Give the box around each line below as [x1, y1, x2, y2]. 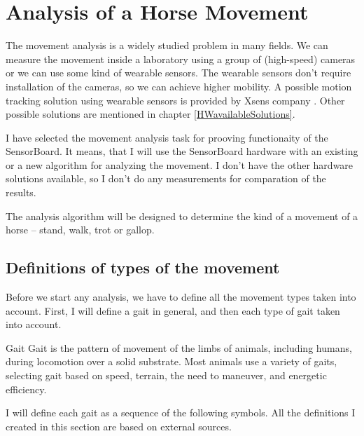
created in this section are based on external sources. [6, 418, 232, 433]
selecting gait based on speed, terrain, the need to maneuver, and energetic [6, 368, 327, 383]
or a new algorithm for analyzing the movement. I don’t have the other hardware [6, 157, 353, 172]
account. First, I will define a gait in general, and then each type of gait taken [6, 303, 340, 318]
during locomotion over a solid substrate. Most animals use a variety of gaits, [6, 354, 337, 369]
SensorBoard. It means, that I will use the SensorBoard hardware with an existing [6, 144, 358, 158]
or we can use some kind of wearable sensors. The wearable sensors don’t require [6, 65, 351, 80]
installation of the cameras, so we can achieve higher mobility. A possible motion [6, 79, 352, 93]
